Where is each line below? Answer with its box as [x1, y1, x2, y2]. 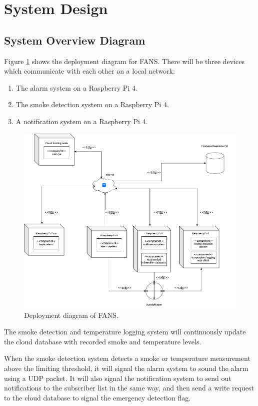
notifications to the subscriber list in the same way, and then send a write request [4, 382, 254, 393]
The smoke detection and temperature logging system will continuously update [4, 326, 246, 337]
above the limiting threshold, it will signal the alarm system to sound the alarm [4, 363, 248, 373]
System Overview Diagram [4, 32, 145, 48]
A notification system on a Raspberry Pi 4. [15, 116, 148, 126]
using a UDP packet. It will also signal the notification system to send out [4, 372, 231, 383]
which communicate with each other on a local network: [4, 66, 175, 76]
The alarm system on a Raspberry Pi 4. [15, 82, 137, 93]
